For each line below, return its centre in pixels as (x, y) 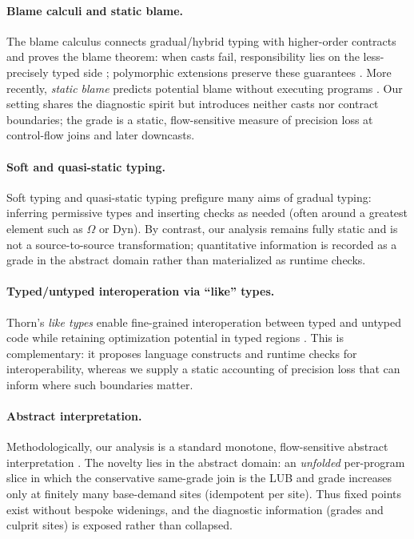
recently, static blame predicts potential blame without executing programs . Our (205, 88)
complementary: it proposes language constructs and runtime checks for (182, 353)
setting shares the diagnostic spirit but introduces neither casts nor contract (193, 104)
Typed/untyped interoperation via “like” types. (141, 291)
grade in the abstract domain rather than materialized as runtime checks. (186, 260)
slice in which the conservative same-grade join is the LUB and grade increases (199, 478)
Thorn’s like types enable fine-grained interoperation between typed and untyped (204, 322)
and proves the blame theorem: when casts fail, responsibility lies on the (183, 56)
